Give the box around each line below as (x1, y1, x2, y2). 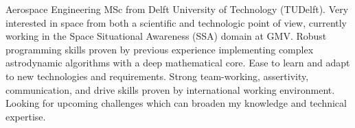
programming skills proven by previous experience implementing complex (5, 42, 314, 56)
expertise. (5, 109, 46, 123)
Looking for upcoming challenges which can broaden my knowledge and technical (5, 96, 347, 110)
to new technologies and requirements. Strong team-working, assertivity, (5, 68, 309, 83)
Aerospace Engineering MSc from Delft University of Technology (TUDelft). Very (5, 2, 349, 16)
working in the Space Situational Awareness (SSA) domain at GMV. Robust (5, 29, 327, 43)
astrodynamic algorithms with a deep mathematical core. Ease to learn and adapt (5, 55, 350, 70)
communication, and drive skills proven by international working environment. (5, 82, 335, 97)
